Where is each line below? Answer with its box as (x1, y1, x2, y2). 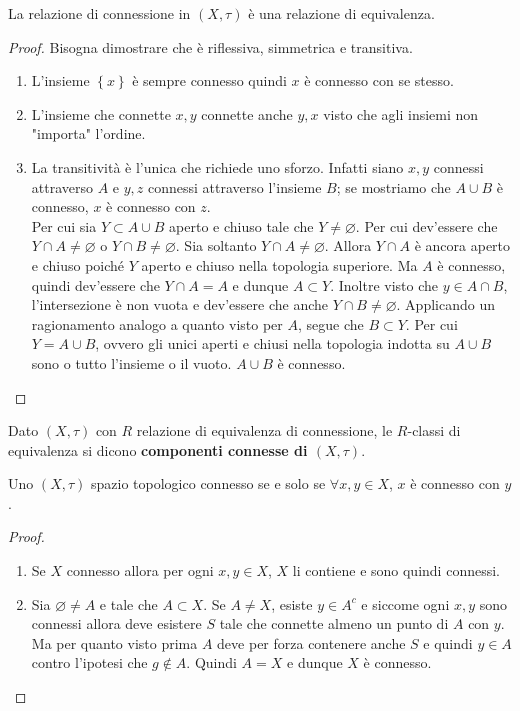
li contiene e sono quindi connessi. (292, 560, 500, 581)
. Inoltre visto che (330, 274, 439, 295)
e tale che (99, 593, 158, 614)
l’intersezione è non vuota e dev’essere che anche (31, 294, 328, 315)
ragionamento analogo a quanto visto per (31, 313, 283, 334)
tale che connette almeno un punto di (219, 613, 449, 634)
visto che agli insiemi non (323, 103, 479, 124)
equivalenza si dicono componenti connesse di (8, 439, 308, 460)
